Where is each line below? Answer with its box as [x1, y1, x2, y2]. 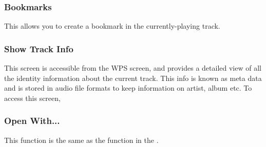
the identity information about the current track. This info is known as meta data [4, 72, 262, 83]
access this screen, [4, 92, 61, 103]
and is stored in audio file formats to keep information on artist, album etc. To [4, 82, 252, 93]
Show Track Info [4, 42, 73, 55]
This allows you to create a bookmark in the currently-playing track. [4, 20, 220, 31]
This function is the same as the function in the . [4, 134, 159, 145]
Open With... [4, 114, 60, 127]
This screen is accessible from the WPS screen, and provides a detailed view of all [4, 62, 261, 73]
